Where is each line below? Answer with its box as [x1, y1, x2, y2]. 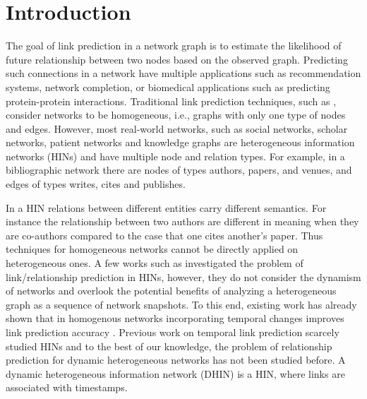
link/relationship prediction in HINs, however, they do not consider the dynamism [6, 269, 361, 284]
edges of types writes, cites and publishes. [6, 177, 186, 191]
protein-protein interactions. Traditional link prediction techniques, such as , [6, 93, 337, 108]
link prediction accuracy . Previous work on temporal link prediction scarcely [6, 325, 339, 339]
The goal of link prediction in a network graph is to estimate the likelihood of [6, 38, 342, 53]
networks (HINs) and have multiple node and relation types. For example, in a [6, 148, 345, 163]
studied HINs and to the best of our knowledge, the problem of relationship [6, 338, 332, 353]
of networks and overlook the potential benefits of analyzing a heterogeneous [6, 283, 337, 298]
